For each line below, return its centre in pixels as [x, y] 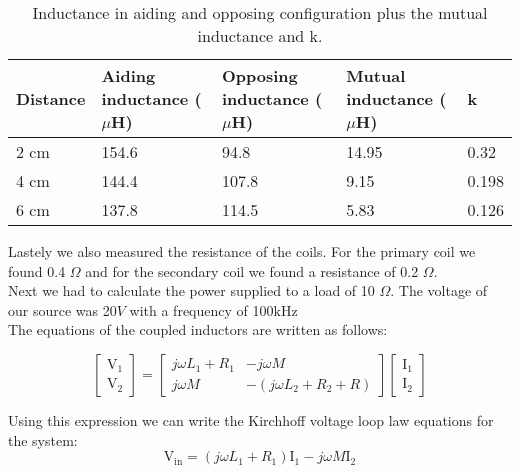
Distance [51, 98]
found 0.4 [37, 270]
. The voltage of [439, 290]
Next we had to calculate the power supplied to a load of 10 [191, 290]
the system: [43, 439]
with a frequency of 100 [201, 309]
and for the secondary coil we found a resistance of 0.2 [252, 270]
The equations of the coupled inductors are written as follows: [198, 329]
